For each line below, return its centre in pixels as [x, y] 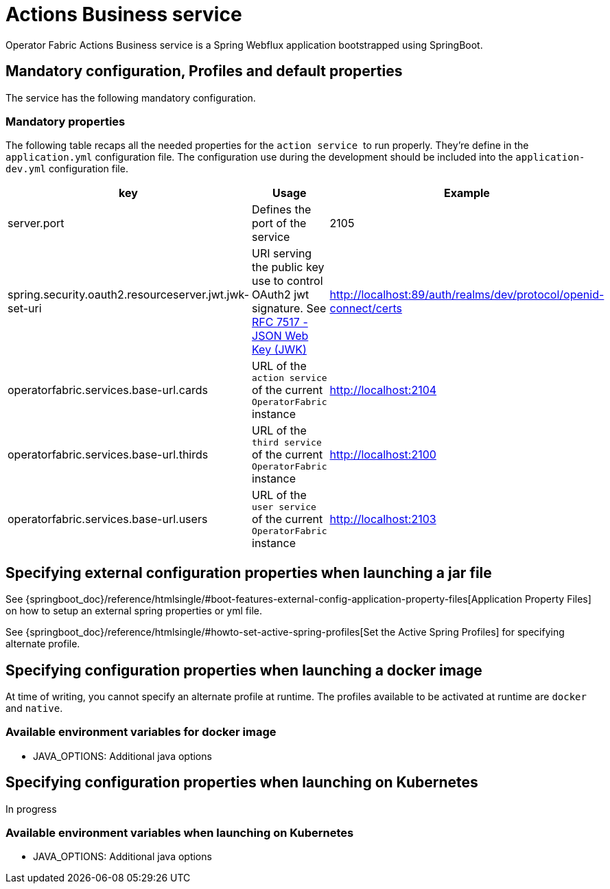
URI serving [282, 254]
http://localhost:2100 [383, 455]
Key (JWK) [279, 350]
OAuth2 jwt [281, 295]
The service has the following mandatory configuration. [131, 97]
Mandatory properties [66, 121]
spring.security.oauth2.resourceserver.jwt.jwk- [128, 295]
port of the [279, 223]
